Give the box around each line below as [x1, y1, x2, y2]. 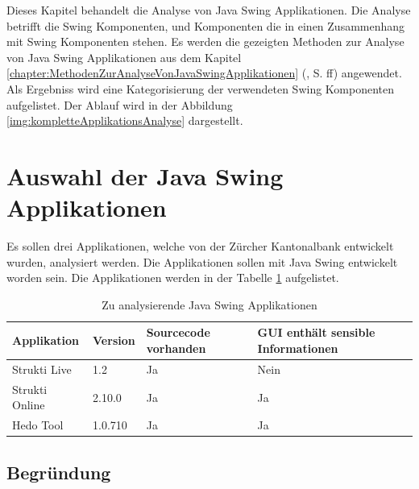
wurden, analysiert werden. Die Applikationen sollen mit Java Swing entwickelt [6, 253, 398, 270]
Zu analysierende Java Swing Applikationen [102, 296, 317, 313]
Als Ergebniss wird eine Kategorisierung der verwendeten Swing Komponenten [6, 80, 395, 97]
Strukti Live [12, 360, 72, 377]
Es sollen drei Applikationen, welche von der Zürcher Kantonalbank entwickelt [6, 238, 394, 255]
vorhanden [146, 340, 206, 357]
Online [12, 396, 45, 413]
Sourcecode [146, 324, 210, 341]
